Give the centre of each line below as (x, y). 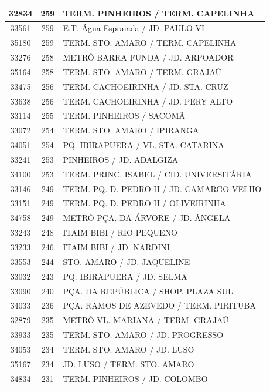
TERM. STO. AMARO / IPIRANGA (131, 130)
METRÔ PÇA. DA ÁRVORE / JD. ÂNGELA (147, 218)
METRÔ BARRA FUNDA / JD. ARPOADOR (148, 57)
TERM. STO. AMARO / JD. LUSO (129, 349)
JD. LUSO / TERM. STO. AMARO (129, 363)
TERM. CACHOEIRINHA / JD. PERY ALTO (148, 101)
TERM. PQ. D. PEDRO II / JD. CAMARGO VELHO (162, 188)
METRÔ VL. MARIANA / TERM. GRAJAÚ (146, 320)
